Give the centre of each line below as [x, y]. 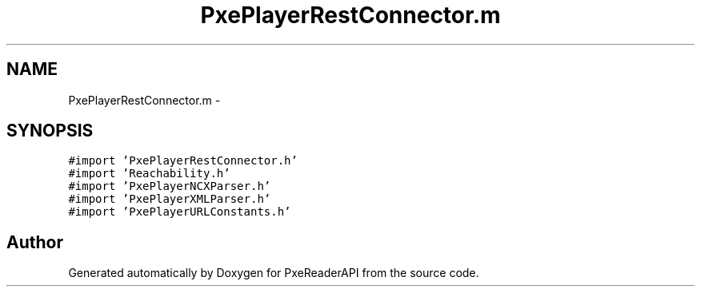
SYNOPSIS [50, 131]
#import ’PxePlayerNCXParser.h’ [170, 186]
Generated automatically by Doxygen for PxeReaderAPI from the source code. [274, 273]
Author [35, 242]
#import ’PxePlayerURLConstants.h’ [180, 212]
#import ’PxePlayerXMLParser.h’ [170, 199]
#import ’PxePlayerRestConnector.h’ [183, 161]
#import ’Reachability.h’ [149, 174]
